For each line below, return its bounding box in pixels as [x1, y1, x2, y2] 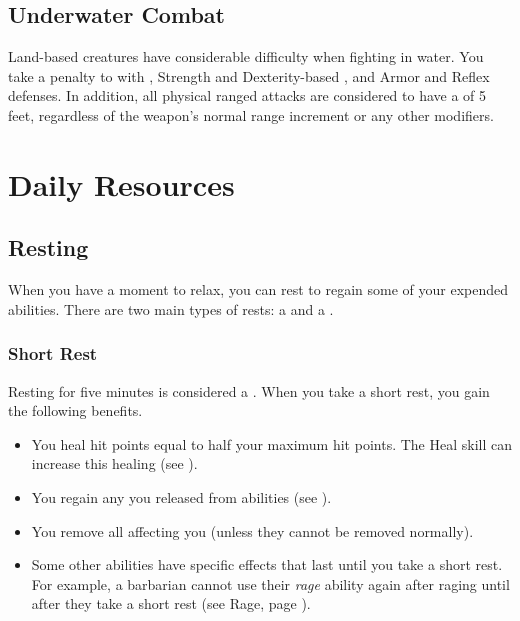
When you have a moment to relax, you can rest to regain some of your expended [8, 279, 508, 300]
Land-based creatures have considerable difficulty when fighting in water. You [8, 46, 484, 67]
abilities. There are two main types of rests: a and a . [8, 298, 334, 319]
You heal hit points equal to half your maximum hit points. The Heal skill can [31, 433, 512, 454]
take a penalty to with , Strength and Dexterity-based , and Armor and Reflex [8, 65, 490, 86]
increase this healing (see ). [31, 453, 198, 474]
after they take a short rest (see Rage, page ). [31, 593, 311, 614]
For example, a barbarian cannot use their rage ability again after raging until [31, 573, 510, 594]
